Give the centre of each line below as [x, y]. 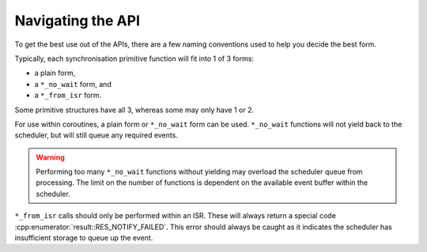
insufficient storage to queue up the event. [84, 238]
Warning [50, 157]
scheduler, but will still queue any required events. [96, 135]
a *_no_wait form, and [73, 84]
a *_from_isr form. [68, 96]
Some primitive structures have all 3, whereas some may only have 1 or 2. [134, 110]
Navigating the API [77, 21]
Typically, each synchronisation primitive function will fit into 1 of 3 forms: [134, 58]
